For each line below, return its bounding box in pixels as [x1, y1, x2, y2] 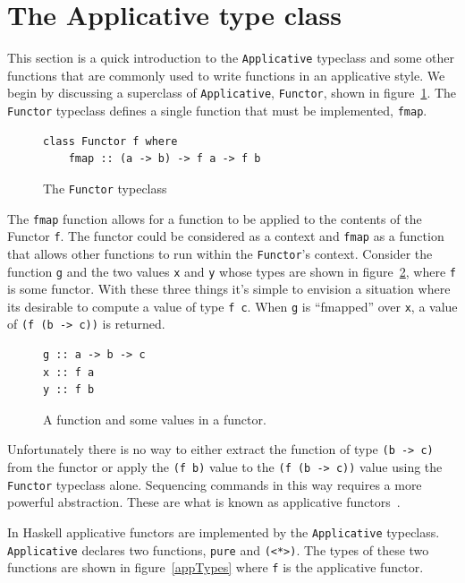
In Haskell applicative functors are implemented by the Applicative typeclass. [7, 523, 440, 541]
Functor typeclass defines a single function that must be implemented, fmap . [7, 101, 427, 120]
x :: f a [43, 365, 95, 379]
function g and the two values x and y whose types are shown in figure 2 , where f [7, 261, 457, 280]
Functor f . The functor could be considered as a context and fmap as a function [7, 227, 444, 245]
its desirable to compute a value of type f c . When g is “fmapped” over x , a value [7, 296, 458, 315]
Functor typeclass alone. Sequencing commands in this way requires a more [7, 475, 422, 493]
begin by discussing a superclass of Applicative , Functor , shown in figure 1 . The [7, 83, 457, 102]
